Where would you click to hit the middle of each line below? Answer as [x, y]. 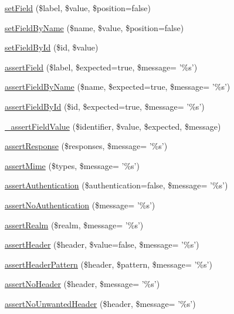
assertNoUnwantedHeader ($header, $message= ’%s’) [100, 303]
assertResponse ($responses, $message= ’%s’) [86, 146]
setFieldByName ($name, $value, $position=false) [94, 27]
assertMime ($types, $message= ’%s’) [72, 165]
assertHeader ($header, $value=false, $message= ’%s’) [102, 244]
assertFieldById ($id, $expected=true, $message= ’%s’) [105, 106]
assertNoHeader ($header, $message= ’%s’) [82, 284]
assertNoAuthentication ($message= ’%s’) [80, 205]
